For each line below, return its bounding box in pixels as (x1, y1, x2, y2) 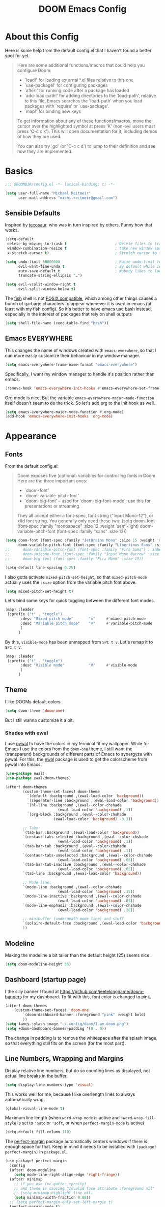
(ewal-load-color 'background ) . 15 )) (57, 889, 135, 894)
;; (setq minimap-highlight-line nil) (14, 1190, 93, 1196)
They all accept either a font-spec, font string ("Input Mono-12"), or (17, 513, 154, 519)
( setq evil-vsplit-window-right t (5, 282, 76, 287)
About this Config (5, 31, 79, 42)
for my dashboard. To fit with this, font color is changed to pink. (23, 993, 151, 1000)
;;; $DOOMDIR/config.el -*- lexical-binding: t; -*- (5, 182, 115, 187)
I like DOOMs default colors (5, 699, 61, 704)
